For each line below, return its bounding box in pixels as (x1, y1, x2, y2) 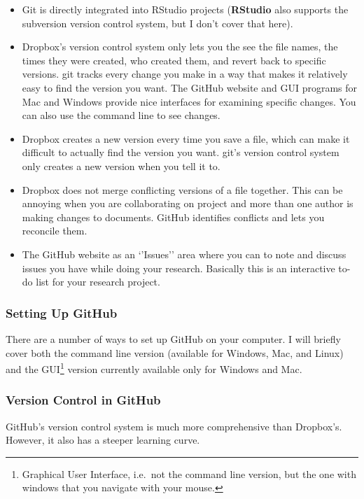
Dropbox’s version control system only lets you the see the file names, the (22, 39, 338, 54)
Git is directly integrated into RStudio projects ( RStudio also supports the (22, 2, 349, 16)
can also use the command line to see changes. (22, 108, 220, 122)
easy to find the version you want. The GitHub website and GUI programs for (22, 80, 358, 94)
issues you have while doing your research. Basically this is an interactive (22, 260, 335, 275)
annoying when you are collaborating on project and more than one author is (22, 196, 353, 211)
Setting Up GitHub (6, 304, 118, 321)
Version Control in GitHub (6, 391, 161, 409)
